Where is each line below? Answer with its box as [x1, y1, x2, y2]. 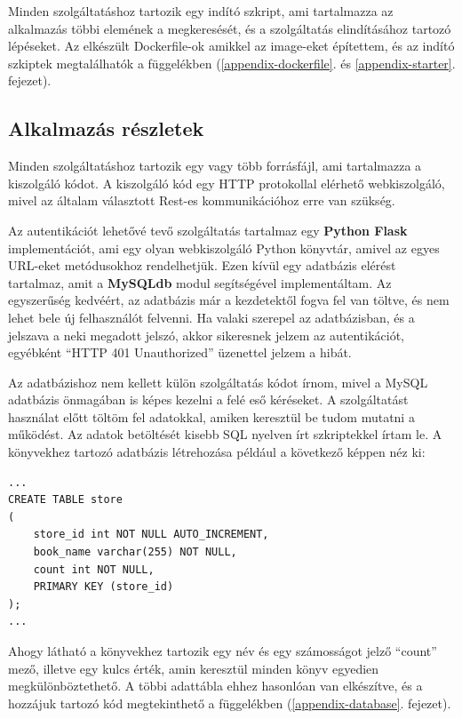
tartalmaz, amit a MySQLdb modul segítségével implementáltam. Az [8, 273, 392, 292]
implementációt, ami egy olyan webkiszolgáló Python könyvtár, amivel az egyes [8, 238, 440, 257]
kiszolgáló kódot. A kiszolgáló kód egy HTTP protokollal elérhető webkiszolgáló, [8, 173, 445, 192]
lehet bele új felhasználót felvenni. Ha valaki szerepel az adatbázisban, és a [8, 308, 415, 326]
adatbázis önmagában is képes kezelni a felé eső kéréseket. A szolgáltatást [8, 390, 409, 409]
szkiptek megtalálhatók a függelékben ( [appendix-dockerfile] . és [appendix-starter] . [8, 53, 456, 72]
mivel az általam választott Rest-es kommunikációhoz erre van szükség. [8, 191, 395, 210]
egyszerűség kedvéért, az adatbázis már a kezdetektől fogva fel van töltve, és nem [8, 291, 450, 309]
